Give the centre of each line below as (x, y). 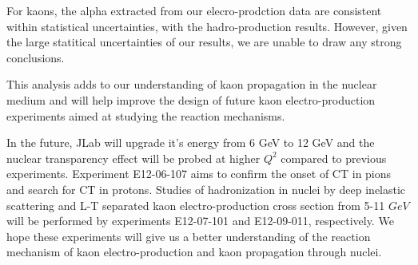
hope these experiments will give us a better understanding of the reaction (189, 236)
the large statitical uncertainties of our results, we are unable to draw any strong (204, 42)
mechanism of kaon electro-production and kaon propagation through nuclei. (194, 252)
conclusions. (36, 57)
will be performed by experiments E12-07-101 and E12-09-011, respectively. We (200, 221)
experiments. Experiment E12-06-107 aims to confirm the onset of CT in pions (199, 174)
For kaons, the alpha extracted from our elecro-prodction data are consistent (194, 10)
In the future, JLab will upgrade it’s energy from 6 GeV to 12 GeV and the (191, 142)
